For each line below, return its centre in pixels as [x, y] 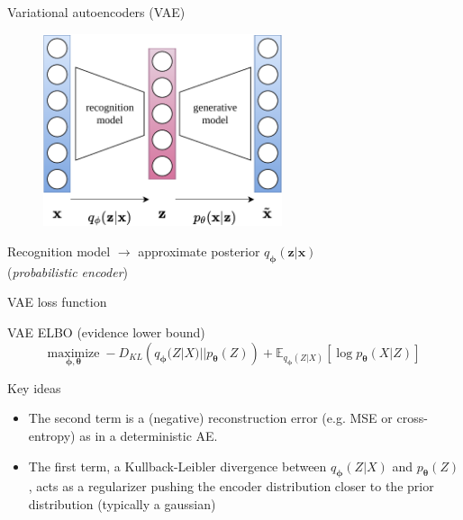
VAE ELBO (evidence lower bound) [106, 332]
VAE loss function [57, 302]
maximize [73, 353]
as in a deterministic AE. [149, 435]
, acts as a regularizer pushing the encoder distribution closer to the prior [231, 486]
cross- [412, 418]
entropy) [52, 435]
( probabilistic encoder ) [68, 271]
